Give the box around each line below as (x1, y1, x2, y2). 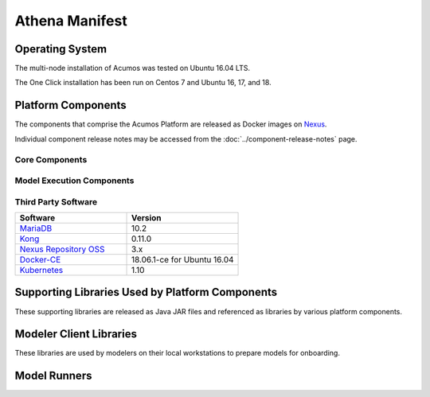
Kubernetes (19, 265, 64, 276)
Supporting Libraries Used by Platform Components (14, 286, 278, 299)
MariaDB (19, 223, 53, 234)
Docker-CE (19, 255, 61, 266)
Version (131, 212, 162, 224)
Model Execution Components (14, 175, 135, 186)
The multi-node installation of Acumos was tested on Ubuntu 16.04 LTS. (14, 64, 251, 73)
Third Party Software (14, 196, 98, 207)
